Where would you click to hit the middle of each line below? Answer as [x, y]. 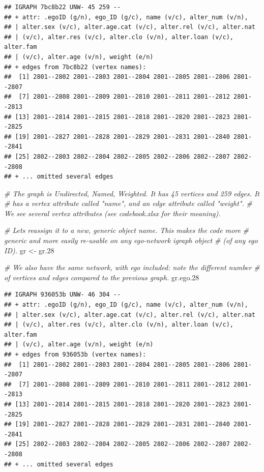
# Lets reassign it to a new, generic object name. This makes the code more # [126, 230]
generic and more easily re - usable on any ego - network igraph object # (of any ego [131, 240]
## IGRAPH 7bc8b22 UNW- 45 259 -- [63, 7]
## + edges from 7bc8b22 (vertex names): [75, 67]
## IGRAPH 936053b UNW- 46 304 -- [63, 295]
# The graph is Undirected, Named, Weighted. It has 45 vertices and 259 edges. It [132, 193]
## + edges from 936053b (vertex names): [75, 355]
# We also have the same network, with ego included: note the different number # [132, 267]
